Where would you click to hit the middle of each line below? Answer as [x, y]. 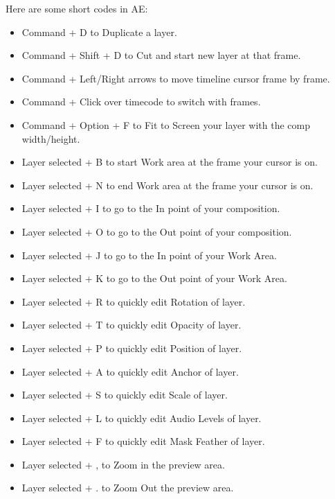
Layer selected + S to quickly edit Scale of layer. [125, 395]
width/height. [51, 138]
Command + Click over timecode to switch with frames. [141, 102]
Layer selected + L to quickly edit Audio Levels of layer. [142, 418]
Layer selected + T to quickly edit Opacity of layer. [132, 325]
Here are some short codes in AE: [77, 8]
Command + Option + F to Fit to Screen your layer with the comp [166, 124]
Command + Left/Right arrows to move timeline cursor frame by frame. [176, 78]
